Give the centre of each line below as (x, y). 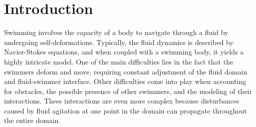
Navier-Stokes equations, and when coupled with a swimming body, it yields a (124, 52)
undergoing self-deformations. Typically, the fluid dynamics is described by (119, 42)
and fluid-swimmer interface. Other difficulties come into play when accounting (125, 81)
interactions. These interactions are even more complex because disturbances (122, 101)
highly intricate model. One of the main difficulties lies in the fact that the (119, 61)
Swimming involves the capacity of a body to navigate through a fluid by (116, 32)
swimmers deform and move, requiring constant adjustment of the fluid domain (126, 71)
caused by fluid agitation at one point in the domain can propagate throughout (125, 110)
